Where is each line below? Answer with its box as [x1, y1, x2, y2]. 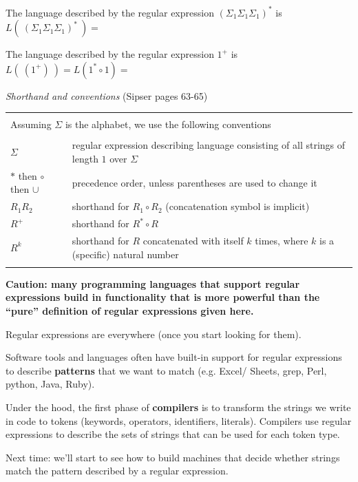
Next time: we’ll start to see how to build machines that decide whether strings [6, 450, 340, 464]
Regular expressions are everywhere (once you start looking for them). [6, 326, 302, 341]
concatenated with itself [143, 233, 244, 247]
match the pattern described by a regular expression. [6, 463, 229, 478]
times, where [255, 233, 308, 247]
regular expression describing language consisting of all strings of [72, 138, 346, 152]
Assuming [10, 117, 52, 132]
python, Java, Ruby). [6, 377, 95, 391]
